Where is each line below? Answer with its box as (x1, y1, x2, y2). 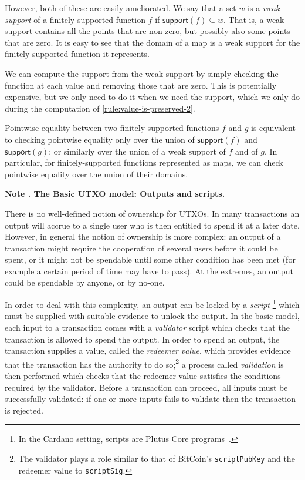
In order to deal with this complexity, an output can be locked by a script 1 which (5, 297, 300, 310)
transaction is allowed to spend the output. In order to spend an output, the (5, 333, 280, 345)
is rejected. (5, 404, 43, 416)
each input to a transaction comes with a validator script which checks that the (5, 321, 290, 333)
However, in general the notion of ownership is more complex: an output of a (5, 230, 281, 243)
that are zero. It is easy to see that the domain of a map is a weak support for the (5, 36, 300, 48)
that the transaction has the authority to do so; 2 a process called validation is (5, 356, 284, 370)
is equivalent (251, 122, 296, 134)
